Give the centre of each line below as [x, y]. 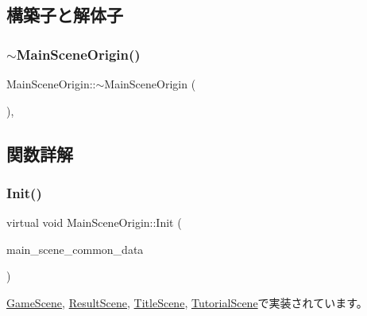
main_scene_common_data [75, 249]
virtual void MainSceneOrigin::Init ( [94, 222]
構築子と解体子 [65, 15]
